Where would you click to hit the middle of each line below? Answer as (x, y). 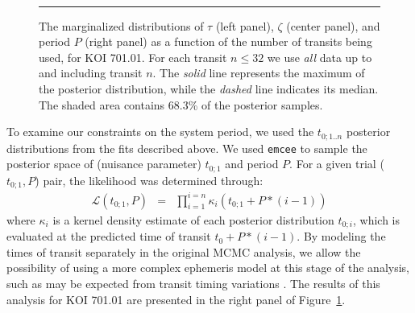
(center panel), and (333, 25)
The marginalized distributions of (121, 25)
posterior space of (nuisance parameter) (104, 164)
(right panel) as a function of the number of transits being (228, 41)
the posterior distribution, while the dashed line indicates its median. (209, 88)
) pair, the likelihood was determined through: (149, 180)
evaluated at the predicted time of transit (109, 236)
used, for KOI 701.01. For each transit (133, 57)
